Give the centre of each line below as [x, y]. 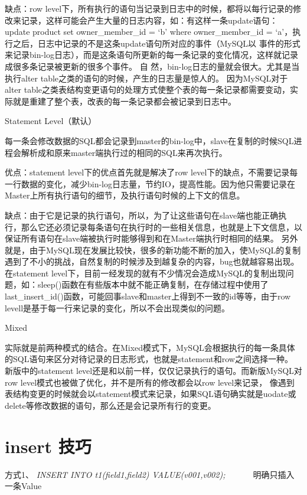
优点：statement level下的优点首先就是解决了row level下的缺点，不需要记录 [147, 172]
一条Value [23, 486]
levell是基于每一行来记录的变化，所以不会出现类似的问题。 [117, 307]
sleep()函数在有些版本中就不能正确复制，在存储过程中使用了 [153, 284]
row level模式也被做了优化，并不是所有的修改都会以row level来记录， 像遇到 [150, 382]
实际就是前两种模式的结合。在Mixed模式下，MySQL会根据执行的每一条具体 [150, 347]
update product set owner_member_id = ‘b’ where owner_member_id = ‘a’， [149, 32]
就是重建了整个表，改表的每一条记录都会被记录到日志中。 [124, 101]
